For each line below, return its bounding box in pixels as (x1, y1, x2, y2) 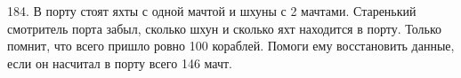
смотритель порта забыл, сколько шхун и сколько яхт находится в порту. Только (7, 19, 442, 37)
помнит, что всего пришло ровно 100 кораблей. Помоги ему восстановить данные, (7, 36, 455, 55)
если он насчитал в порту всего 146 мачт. (7, 53, 233, 72)
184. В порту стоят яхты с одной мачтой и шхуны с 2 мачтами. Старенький (7, 2, 417, 19)
